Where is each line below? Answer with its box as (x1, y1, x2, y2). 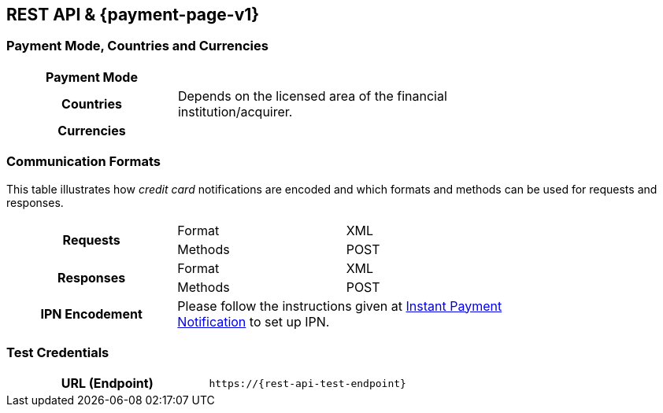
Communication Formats (6, 153, 161, 170)
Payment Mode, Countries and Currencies (6, 38, 269, 54)
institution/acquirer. (177, 103, 293, 120)
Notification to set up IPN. (177, 313, 330, 330)
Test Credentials (6, 344, 109, 360)
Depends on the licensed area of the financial (177, 87, 447, 104)
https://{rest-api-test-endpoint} (209, 377, 406, 389)
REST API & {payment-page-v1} (6, 5, 260, 24)
